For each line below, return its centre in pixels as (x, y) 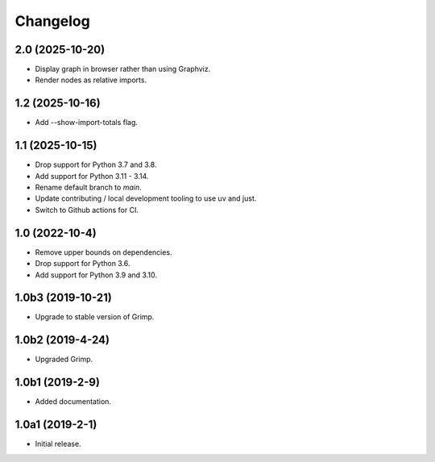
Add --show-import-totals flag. (87, 123)
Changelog (52, 21)
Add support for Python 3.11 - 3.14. (92, 176)
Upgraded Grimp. (64, 360)
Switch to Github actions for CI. (87, 210)
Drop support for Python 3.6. (83, 264)
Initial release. (58, 444)
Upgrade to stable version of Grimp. (95, 317)
